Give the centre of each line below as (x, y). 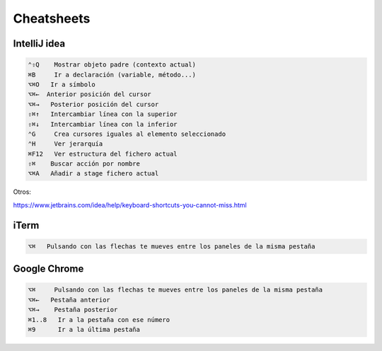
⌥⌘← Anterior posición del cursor (89, 94)
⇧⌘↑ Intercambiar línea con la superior (103, 114)
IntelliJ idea (39, 44)
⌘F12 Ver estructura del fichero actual (103, 154)
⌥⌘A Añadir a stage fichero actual (93, 174)
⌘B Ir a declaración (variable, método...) (112, 75)
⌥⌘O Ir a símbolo (62, 84)
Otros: (22, 192)
